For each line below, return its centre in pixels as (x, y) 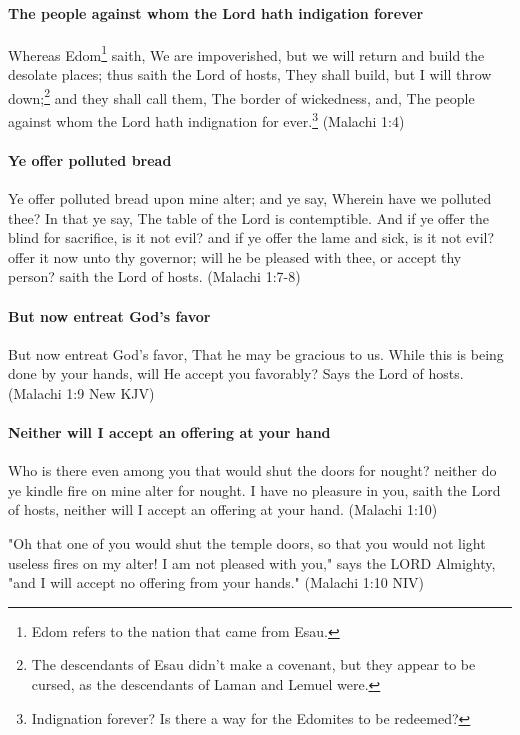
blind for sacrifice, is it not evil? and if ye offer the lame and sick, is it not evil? (251, 237)
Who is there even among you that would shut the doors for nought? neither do (252, 470)
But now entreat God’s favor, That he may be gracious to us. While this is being (256, 353)
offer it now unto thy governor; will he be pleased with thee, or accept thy (235, 256)
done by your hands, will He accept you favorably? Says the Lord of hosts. (236, 373)
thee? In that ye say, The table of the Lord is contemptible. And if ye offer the (249, 217)
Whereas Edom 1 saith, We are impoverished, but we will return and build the (246, 53)
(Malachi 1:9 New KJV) (81, 392)
